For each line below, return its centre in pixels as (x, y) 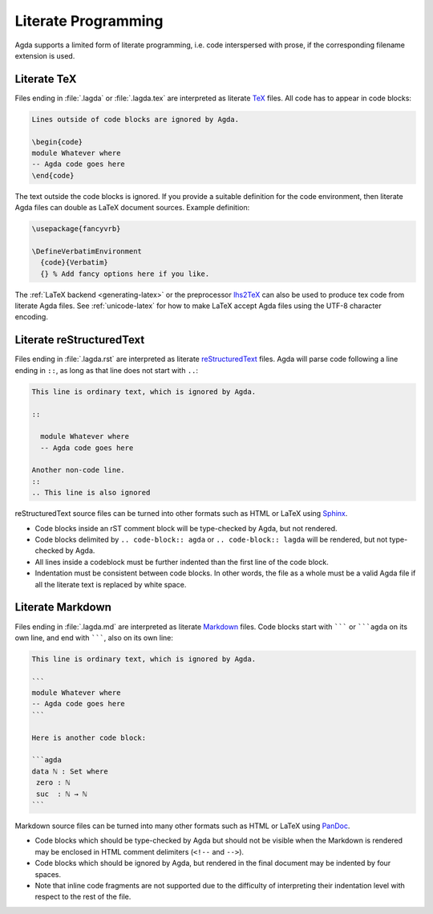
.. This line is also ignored (91, 493)
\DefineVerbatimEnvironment (87, 251)
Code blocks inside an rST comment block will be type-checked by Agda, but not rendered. (186, 528)
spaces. (48, 874)
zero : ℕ (53, 783)
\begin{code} (57, 142)
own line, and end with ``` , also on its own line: (94, 637)
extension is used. (45, 55)
